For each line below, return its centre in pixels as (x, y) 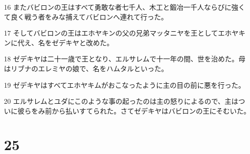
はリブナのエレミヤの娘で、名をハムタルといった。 (86, 68)
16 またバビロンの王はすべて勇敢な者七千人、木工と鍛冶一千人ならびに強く (125, 7)
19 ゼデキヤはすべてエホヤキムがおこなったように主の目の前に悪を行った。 (125, 85)
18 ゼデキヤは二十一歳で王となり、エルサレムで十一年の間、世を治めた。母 (125, 59)
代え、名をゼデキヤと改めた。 (65, 42)
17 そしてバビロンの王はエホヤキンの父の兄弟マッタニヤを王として (111, 33)
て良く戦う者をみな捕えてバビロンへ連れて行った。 (86, 16)
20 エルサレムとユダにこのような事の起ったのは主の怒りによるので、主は (121, 101)
